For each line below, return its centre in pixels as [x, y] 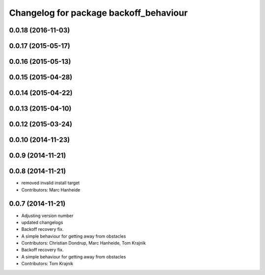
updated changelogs [42, 222]
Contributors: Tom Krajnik [47, 264]
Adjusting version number [47, 216]
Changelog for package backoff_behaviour [98, 13]
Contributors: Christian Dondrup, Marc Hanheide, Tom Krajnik [84, 243]
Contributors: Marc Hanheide [51, 190]
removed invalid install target [51, 183]
